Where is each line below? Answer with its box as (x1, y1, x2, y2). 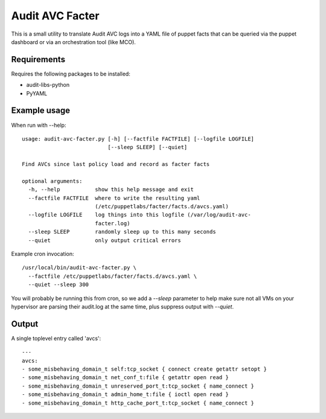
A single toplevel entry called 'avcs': (11, 334, 101, 342)
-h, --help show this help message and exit (28, 186, 194, 193)
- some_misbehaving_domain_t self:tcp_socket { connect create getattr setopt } (22, 366, 267, 373)
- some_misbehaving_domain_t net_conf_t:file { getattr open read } (22, 374, 229, 381)
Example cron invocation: (11, 251, 74, 257)
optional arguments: (22, 178, 83, 184)
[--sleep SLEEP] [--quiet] (107, 144, 188, 151)
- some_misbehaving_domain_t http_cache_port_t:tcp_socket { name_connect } (22, 399, 255, 406)
